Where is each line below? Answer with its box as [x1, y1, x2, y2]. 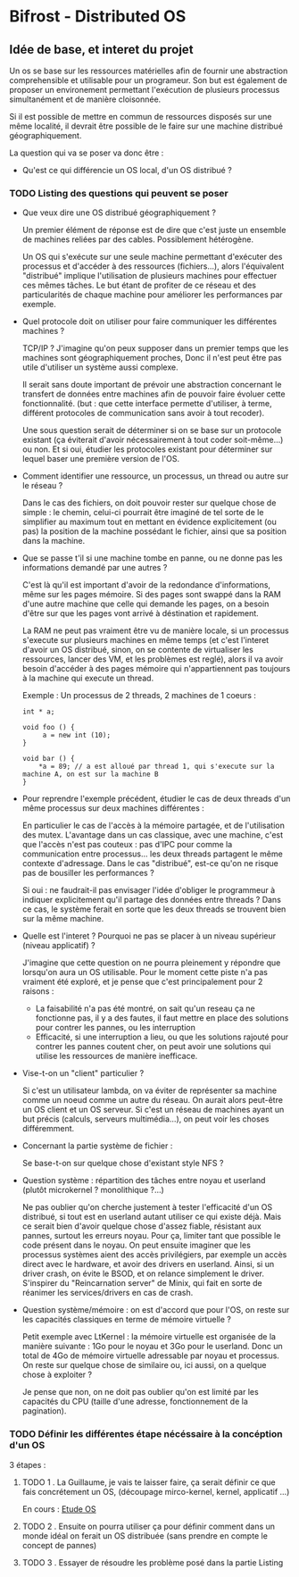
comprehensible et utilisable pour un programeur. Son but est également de [9, 75, 287, 86]
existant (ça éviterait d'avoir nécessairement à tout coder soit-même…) [21, 435, 284, 446]
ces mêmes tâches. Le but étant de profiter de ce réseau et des [21, 280, 257, 291]
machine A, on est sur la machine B [21, 770, 159, 779]
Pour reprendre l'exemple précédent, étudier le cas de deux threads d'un [21, 793, 291, 805]
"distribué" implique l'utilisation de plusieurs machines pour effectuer [21, 271, 278, 281]
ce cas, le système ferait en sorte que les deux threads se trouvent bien [21, 904, 287, 914]
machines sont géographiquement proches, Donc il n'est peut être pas [21, 353, 283, 363]
